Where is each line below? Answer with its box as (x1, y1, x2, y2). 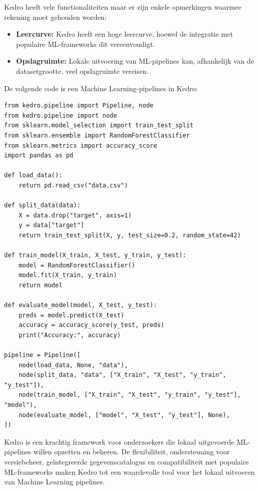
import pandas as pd (4, 152, 74, 159)
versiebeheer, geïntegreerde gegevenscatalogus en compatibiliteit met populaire (4, 456, 249, 467)
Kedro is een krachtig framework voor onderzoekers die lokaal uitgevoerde (4, 436, 235, 447)
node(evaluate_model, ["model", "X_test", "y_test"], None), (18, 411, 230, 419)
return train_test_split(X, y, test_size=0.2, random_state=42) (18, 231, 241, 239)
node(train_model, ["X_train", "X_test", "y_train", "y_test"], (18, 391, 241, 399)
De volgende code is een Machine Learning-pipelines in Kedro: (4, 83, 198, 93)
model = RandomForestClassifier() (18, 261, 135, 269)
